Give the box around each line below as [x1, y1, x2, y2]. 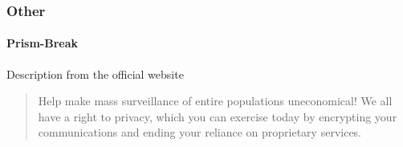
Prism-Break [6, 35, 79, 51]
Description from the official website [6, 65, 184, 82]
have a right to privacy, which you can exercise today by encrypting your [38, 108, 397, 125]
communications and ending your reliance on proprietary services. [38, 124, 362, 141]
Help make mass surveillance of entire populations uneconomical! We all [38, 92, 393, 109]
